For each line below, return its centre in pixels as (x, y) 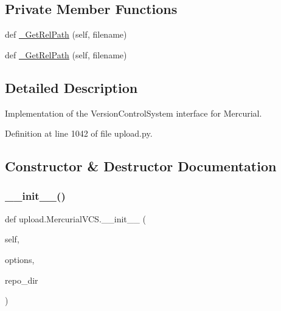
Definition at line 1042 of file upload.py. (79, 133)
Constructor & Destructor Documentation (141, 166)
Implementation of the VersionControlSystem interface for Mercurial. (134, 113)
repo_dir (22, 280)
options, (20, 259)
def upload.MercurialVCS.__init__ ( (75, 218)
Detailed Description (71, 87)
